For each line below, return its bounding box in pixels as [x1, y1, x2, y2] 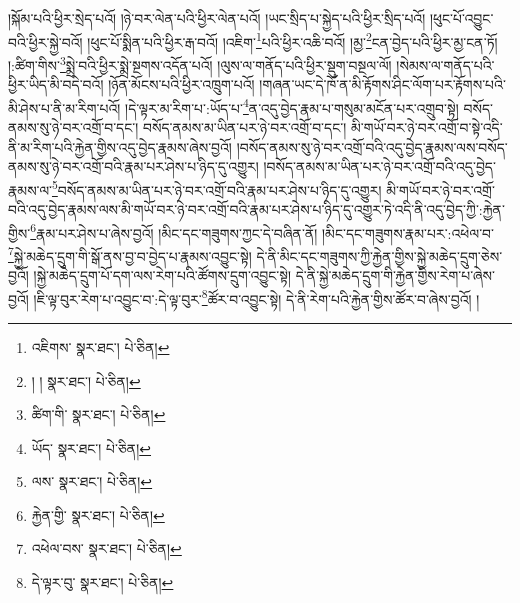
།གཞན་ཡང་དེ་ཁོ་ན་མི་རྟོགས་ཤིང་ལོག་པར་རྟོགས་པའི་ [259, 74, 506, 95]
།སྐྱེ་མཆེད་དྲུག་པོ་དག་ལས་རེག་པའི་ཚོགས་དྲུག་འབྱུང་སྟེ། [33, 265, 292, 286]
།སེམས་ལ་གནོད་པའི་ [396, 54, 495, 75]
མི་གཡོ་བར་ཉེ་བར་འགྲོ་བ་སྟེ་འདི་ [350, 116, 503, 137]
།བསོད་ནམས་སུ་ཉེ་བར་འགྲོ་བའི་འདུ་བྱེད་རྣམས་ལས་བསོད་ [236, 136, 508, 157]
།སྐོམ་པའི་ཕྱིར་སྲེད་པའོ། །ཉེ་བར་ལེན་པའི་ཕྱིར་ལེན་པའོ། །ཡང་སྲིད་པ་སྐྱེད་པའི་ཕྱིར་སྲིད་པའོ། [8, 8, 426, 28]
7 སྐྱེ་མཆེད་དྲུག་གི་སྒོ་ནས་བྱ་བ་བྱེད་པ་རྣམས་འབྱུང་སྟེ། [8, 242, 252, 266]
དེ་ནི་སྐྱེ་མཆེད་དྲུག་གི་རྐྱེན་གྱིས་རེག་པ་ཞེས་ [295, 265, 495, 286]
